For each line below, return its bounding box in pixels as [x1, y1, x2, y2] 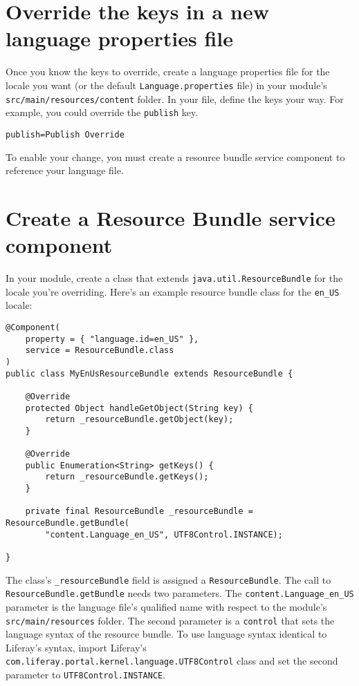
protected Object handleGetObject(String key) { [25, 403, 253, 413]
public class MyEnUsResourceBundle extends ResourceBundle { [6, 368, 293, 379]
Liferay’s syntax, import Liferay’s [6, 640, 147, 654]
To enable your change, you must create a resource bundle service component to [6, 149, 345, 164]
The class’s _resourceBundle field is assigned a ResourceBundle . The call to [6, 572, 331, 587]
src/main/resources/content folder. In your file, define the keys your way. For [6, 91, 344, 106]
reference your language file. [6, 163, 124, 178]
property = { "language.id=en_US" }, [25, 334, 199, 344]
